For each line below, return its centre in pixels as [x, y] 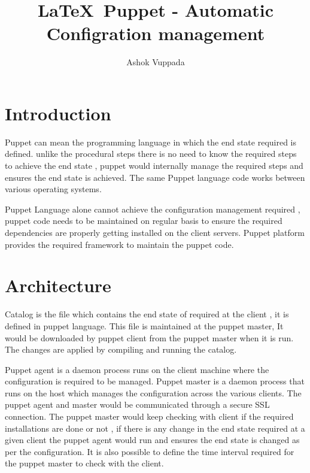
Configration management [156, 33]
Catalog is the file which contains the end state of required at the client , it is [147, 314]
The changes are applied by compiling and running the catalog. [121, 349]
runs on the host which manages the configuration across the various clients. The [153, 392]
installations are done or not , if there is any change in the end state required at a [155, 428]
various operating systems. [53, 189]
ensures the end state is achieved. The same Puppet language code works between [155, 177]
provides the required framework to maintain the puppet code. [119, 244]
